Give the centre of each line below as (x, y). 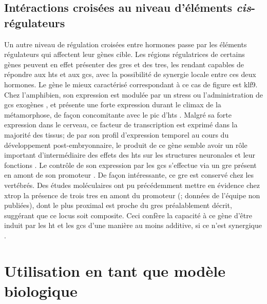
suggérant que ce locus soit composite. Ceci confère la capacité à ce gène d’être (128, 215)
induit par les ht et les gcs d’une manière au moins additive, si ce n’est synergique (133, 225)
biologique (41, 290)
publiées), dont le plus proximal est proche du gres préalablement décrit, (118, 205)
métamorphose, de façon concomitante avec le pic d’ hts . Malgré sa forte (118, 114)
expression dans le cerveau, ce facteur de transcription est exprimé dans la (121, 125)
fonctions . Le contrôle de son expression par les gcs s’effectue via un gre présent (130, 165)
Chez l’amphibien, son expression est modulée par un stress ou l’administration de (133, 94)
